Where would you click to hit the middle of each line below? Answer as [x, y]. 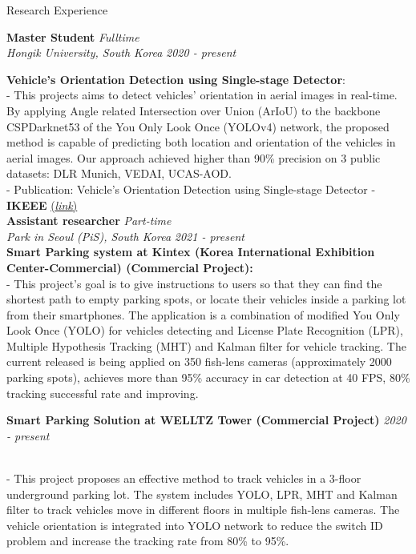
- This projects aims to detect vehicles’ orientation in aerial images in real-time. [202, 95]
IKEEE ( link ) [42, 205]
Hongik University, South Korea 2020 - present [121, 52]
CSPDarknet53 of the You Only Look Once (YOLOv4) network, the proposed [198, 126]
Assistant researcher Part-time [89, 221]
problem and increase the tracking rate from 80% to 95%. [148, 541]
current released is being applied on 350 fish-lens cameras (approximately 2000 [199, 361]
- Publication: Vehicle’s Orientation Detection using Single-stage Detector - [191, 189]
